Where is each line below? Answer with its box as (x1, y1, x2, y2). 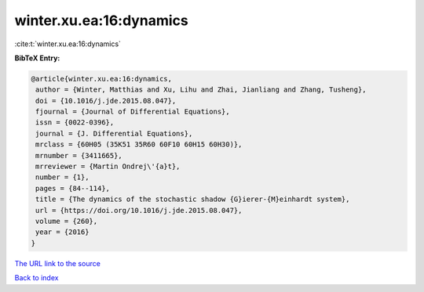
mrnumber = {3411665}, (35, 151, 123, 160)
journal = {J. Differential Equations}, (35, 129, 193, 138)
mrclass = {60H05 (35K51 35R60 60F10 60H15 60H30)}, (35, 140, 243, 149)
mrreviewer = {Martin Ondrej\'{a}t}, (35, 162, 181, 171)
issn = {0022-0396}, (35, 118, 115, 127)
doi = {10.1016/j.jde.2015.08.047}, (35, 96, 177, 105)
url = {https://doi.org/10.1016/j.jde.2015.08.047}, (35, 206, 243, 214)
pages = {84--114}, (35, 184, 110, 193)
